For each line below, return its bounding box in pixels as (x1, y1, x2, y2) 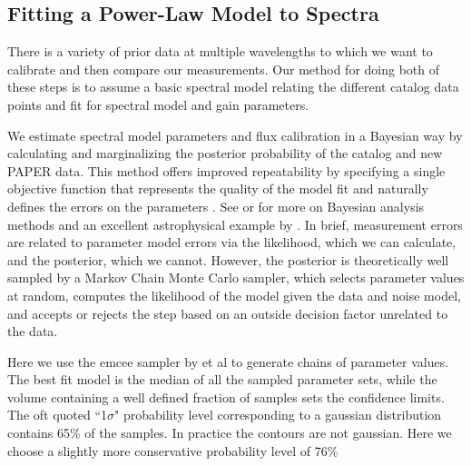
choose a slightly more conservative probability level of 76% (7, 441, 339, 460)
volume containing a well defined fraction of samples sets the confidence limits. (7, 387, 445, 406)
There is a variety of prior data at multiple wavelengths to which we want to (7, 42, 433, 61)
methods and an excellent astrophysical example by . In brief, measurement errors (7, 214, 463, 233)
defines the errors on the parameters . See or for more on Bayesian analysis (7, 196, 425, 215)
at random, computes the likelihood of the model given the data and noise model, (7, 285, 461, 304)
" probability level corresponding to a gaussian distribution (114, 405, 442, 424)
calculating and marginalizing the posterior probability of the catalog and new (7, 144, 443, 163)
